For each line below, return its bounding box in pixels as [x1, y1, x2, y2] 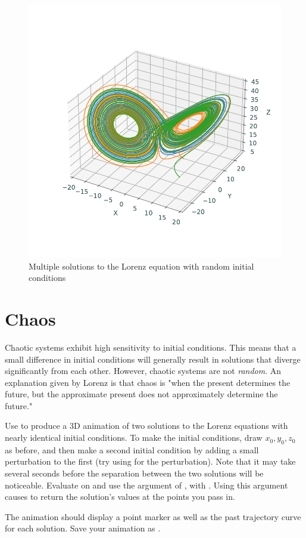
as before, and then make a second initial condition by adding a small [5, 443, 259, 456]
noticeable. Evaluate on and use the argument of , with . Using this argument [5, 478, 288, 491]
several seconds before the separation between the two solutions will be [5, 467, 264, 480]
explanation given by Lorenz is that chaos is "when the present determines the [5, 376, 291, 388]
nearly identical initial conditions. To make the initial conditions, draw [5, 431, 263, 444]
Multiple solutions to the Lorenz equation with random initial [29, 259, 254, 272]
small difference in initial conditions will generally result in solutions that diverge [5, 353, 301, 365]
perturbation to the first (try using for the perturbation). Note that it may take [5, 455, 296, 468]
